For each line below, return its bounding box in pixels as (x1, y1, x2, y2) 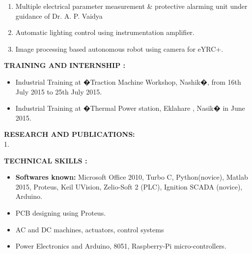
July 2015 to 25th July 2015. (15, 86, 102, 96)
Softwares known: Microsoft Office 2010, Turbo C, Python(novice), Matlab (15, 172, 248, 182)
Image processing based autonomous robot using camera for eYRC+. (15, 43, 224, 54)
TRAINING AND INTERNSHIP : (4, 60, 126, 70)
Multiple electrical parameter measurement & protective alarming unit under (15, 1, 248, 11)
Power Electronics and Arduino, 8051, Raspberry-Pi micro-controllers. (15, 241, 226, 251)
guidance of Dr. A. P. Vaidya (15, 10, 103, 21)
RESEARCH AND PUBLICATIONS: (4, 129, 135, 139)
